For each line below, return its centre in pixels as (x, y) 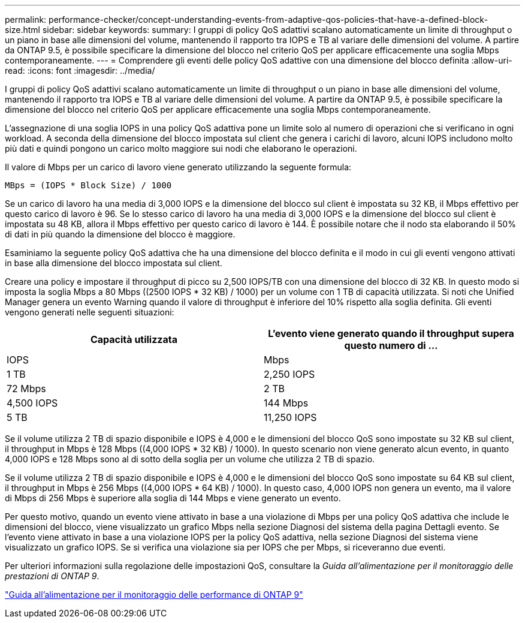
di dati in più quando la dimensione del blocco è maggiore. (120, 234)
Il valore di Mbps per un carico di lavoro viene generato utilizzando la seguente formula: (178, 167)
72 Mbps (26, 389)
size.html (23, 30)
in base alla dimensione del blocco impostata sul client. (114, 263)
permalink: (26, 19)
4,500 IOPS (32, 403)
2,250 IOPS (289, 374)
